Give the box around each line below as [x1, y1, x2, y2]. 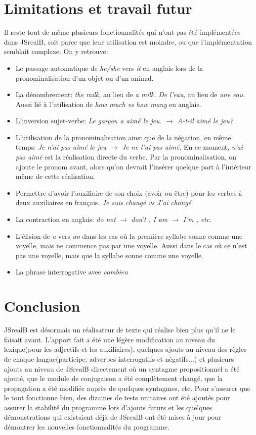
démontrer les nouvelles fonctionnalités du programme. [4, 422, 170, 432]
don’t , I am [131, 214, 168, 224]
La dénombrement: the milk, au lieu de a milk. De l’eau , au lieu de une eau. [15, 89, 245, 100]
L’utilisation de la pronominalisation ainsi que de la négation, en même [15, 132, 231, 142]
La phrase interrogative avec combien [15, 267, 128, 277]
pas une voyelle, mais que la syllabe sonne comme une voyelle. [15, 250, 204, 260]
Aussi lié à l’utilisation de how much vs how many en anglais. [15, 99, 201, 109]
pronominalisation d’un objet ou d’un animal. [15, 72, 154, 83]
